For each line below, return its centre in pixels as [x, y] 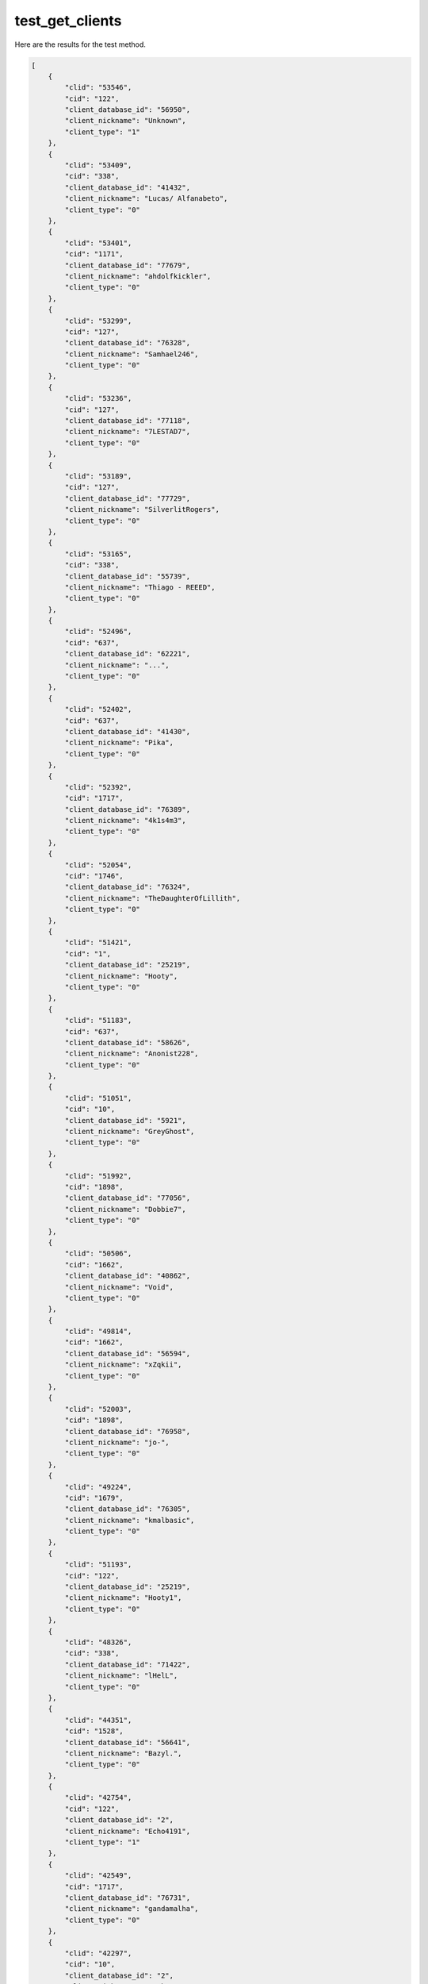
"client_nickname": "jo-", [117, 1442]
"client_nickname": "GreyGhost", [130, 1132]
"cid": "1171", [94, 254]
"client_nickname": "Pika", [119, 743]
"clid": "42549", [98, 1876]
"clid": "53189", [98, 476]
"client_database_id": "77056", [127, 1198]
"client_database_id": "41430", [127, 731]
